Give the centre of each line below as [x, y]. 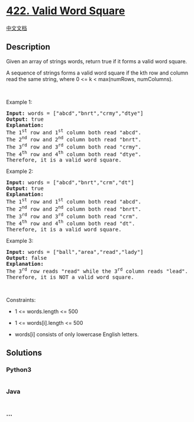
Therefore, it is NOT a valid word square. [70, 277]
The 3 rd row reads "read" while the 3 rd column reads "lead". [97, 270]
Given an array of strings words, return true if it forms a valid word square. [97, 61]
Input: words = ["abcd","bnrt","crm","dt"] [70, 183]
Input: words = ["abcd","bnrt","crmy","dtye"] [75, 113]
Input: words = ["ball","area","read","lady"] [75, 252]
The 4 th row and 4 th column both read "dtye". [74, 153]
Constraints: [21, 299]
